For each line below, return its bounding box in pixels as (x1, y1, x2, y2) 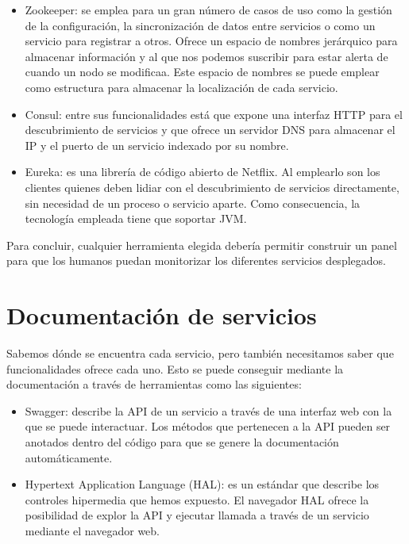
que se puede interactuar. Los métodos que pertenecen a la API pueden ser (25, 418, 391, 435)
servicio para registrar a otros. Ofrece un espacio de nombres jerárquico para (25, 33, 398, 49)
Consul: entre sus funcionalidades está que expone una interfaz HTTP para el (25, 105, 403, 122)
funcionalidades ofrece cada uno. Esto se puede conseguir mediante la (6, 360, 344, 377)
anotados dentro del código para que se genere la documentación (25, 434, 339, 450)
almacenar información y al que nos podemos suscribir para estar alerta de (25, 48, 388, 64)
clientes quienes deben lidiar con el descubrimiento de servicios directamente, (25, 178, 399, 195)
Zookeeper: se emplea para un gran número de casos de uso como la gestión (25, 2, 392, 17)
